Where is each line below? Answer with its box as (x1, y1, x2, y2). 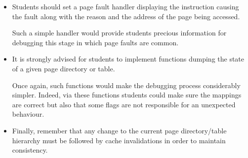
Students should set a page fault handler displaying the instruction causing (12, 1, 239, 11)
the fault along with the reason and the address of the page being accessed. (12, 11, 240, 21)
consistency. (12, 145, 48, 155)
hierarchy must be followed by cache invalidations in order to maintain (12, 135, 226, 145)
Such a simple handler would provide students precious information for (12, 28, 227, 38)
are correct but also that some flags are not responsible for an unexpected (12, 99, 236, 109)
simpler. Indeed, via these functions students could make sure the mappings (12, 90, 242, 100)
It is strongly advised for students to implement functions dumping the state (12, 54, 245, 64)
